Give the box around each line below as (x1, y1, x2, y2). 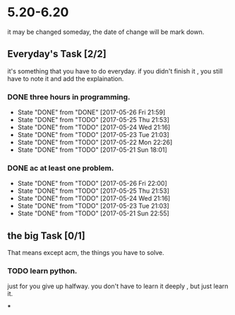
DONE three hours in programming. (7, 92, 131, 102)
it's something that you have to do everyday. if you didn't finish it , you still (7, 66, 223, 75)
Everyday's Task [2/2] (7, 48, 107, 60)
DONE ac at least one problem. (7, 163, 114, 173)
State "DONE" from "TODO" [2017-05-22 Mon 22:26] (17, 138, 173, 147)
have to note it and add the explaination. (7, 74, 124, 83)
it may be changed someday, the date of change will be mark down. (7, 28, 205, 36)
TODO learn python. (7, 266, 78, 276)
